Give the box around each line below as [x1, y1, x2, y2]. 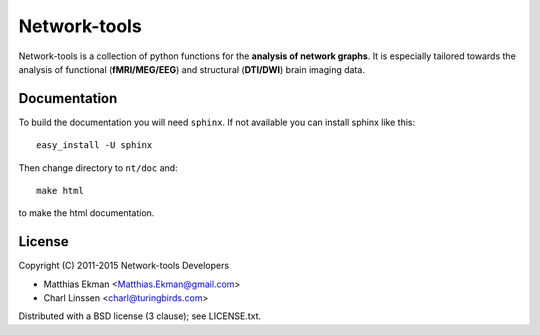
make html [36, 185, 84, 197]
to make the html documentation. [18, 207, 155, 219]
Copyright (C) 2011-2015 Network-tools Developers [18, 260, 230, 272]
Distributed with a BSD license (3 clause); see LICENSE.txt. [18, 310, 262, 322]
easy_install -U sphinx [36, 140, 153, 151]
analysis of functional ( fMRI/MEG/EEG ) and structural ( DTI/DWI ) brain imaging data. [18, 63, 365, 75]
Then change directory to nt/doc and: [18, 161, 179, 174]
